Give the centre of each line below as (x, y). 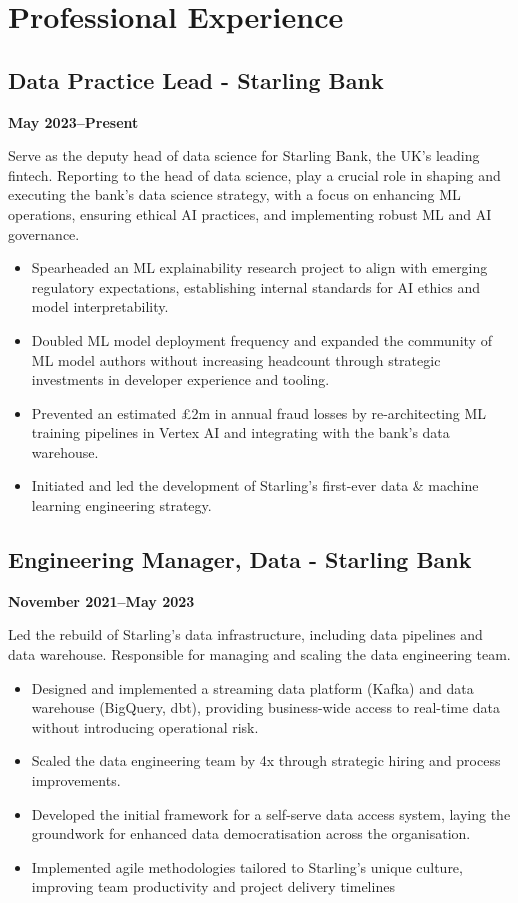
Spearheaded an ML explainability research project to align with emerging (259, 267)
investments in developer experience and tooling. (180, 379)
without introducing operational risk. (145, 726)
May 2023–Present (73, 121)
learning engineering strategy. (121, 505)
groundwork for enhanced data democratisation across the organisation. (251, 833)
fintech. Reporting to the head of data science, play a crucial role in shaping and (254, 174)
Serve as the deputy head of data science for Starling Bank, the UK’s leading (244, 155)
